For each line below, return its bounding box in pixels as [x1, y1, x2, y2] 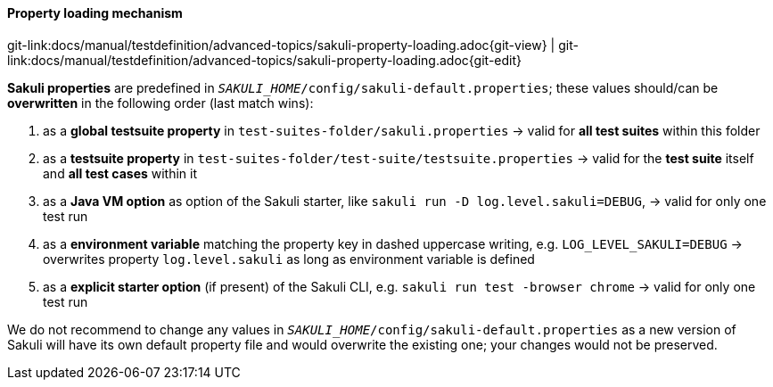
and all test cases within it [43, 165, 198, 181]
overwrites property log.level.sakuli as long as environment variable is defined [43, 251, 535, 267]
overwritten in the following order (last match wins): [7, 95, 314, 111]
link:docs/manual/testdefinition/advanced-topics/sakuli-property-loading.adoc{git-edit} [7, 52, 522, 68]
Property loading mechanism [7, 5, 183, 21]
